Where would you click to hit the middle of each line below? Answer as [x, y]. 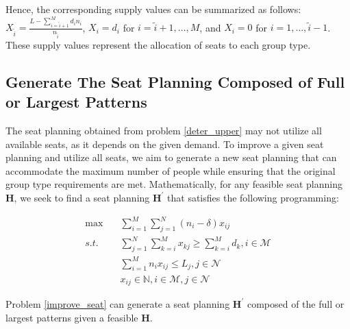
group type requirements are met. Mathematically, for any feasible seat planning [174, 184]
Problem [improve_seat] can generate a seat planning [118, 303]
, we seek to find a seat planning [82, 197]
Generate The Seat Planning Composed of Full [175, 81]
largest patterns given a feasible [72, 317]
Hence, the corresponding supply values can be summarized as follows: [153, 9]
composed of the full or [296, 303]
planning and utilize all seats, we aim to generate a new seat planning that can [171, 157]
